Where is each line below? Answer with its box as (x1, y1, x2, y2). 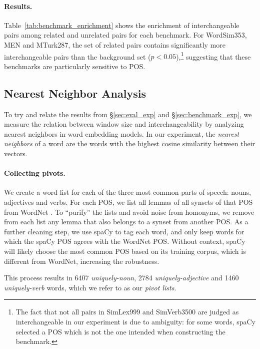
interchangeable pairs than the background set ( (4, 51, 151, 62)
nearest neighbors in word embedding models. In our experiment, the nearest (4, 128, 239, 139)
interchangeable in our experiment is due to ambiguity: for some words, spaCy (15, 316, 256, 326)
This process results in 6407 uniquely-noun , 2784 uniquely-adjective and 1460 (4, 272, 239, 283)
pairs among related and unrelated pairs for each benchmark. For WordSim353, (4, 30, 247, 40)
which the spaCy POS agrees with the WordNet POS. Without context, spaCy (4, 236, 245, 246)
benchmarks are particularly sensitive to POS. (4, 61, 145, 71)
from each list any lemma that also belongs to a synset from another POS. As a (4, 216, 248, 227)
